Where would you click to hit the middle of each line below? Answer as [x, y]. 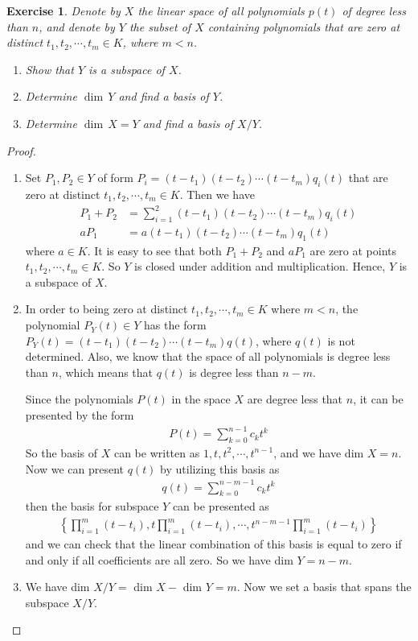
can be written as [157, 452]
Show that [49, 69]
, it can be [378, 399]
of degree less [374, 10]
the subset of [160, 26]
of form [115, 178]
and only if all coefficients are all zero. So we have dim [159, 559]
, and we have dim [319, 452]
